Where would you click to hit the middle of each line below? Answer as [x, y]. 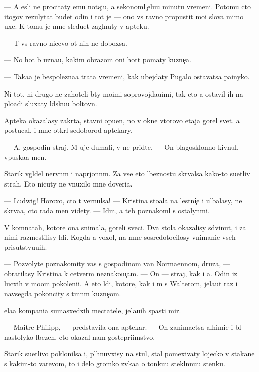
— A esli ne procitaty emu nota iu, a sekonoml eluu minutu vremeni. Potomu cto [127, 6]
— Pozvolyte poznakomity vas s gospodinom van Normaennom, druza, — [117, 264]
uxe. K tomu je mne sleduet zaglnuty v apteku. [77, 26]
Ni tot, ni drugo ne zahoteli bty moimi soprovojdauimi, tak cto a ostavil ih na [124, 93]
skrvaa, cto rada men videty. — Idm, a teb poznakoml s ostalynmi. [107, 210]
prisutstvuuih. [26, 247]
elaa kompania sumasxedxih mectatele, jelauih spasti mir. [93, 310]
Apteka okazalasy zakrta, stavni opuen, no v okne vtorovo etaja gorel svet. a [122, 120]
